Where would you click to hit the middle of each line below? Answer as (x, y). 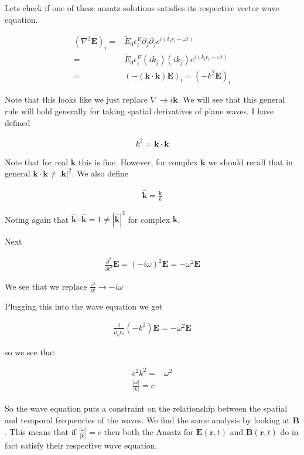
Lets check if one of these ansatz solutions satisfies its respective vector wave (142, 8)
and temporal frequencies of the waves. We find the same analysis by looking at (147, 420)
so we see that (30, 352)
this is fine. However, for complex (138, 162)
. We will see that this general (231, 99)
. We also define (100, 173)
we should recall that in (250, 162)
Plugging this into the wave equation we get (83, 306)
